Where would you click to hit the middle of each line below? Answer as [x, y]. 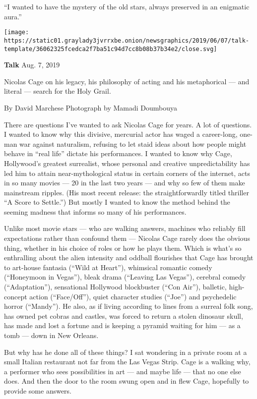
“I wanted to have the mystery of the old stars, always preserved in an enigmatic [127, 6]
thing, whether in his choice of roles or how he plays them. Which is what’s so [123, 248]
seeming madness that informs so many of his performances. [95, 211]
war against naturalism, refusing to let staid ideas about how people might [133, 143]
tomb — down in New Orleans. [51, 335]
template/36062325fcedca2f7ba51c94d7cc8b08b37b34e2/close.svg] [111, 49]
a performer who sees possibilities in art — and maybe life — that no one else [123, 371]
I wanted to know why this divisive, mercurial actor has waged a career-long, [121, 134]
